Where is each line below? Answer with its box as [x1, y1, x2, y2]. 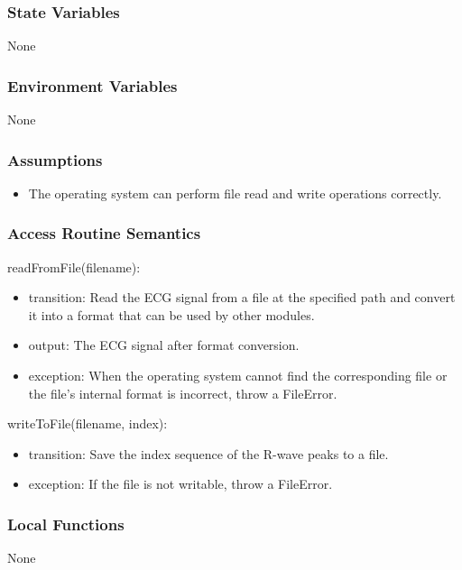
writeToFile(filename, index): [7, 414, 168, 433]
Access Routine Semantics [7, 222, 201, 244]
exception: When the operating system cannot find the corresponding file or [28, 366, 448, 385]
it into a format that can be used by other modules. [28, 305, 315, 324]
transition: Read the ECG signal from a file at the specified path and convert [28, 288, 456, 307]
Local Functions [7, 512, 125, 535]
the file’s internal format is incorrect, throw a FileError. [28, 383, 337, 402]
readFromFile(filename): [7, 257, 141, 276]
